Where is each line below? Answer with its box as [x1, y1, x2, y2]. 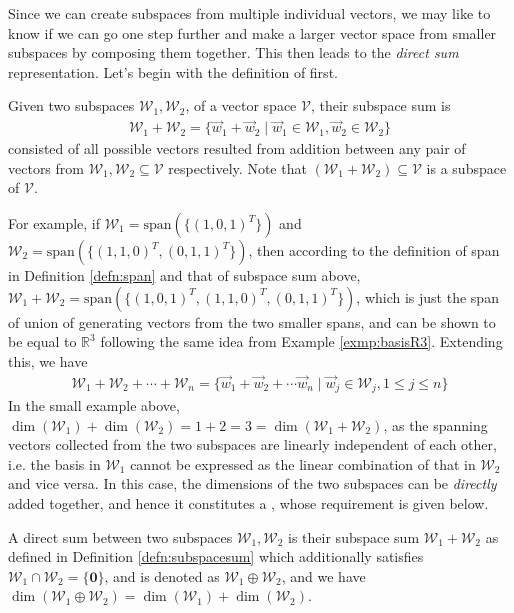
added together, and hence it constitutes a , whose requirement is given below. [8, 493, 489, 514]
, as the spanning [383, 414, 488, 435]
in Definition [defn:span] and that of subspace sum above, [8, 265, 361, 285]
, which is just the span [356, 286, 499, 307]
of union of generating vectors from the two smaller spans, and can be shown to [8, 311, 496, 332]
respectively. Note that [168, 157, 307, 178]
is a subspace [426, 157, 507, 178]
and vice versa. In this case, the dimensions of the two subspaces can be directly [8, 473, 497, 494]
